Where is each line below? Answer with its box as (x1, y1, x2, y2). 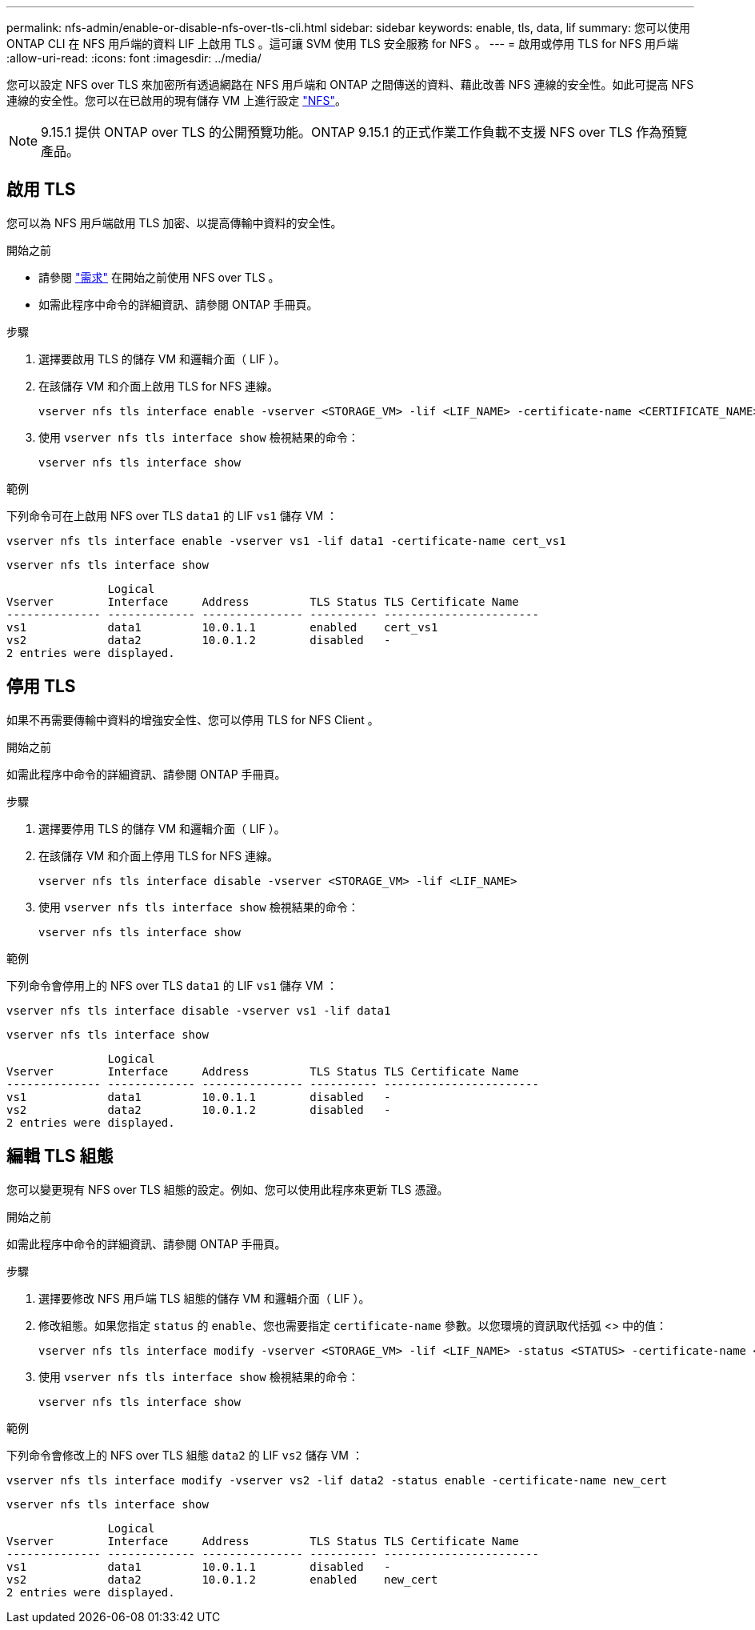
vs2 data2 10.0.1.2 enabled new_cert (6, 1572, 438, 1586)
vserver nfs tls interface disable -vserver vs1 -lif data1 (6, 1003, 391, 1017)
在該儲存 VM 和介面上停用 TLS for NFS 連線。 (38, 848, 279, 863)
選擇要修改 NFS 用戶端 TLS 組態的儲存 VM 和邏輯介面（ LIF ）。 (38, 1291, 370, 1305)
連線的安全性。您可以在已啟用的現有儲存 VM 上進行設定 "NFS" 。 (6, 94, 346, 107)
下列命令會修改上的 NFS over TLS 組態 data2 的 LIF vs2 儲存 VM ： (6, 1448, 363, 1462)
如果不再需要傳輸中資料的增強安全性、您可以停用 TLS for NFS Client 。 (6, 712, 379, 727)
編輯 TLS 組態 (6, 1146, 114, 1167)
